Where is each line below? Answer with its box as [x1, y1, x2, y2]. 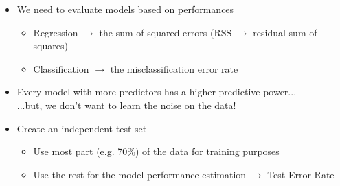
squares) [33, 38, 68, 53]
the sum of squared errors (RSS [99, 25, 232, 39]
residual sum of [253, 25, 317, 39]
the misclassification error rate [110, 61, 238, 75]
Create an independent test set [16, 121, 147, 135]
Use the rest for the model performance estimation [33, 167, 247, 181]
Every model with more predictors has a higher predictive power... [16, 84, 297, 99]
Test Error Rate [267, 167, 335, 181]
